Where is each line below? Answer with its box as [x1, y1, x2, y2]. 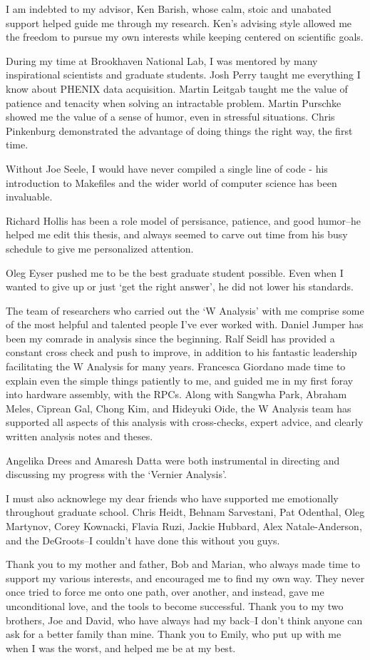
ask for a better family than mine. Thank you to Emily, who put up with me [6, 626, 341, 641]
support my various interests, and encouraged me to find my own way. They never [6, 570, 365, 585]
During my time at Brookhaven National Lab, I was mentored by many [6, 53, 318, 68]
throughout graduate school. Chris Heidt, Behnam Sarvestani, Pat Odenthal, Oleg [6, 504, 365, 519]
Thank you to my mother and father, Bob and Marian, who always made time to [6, 557, 360, 572]
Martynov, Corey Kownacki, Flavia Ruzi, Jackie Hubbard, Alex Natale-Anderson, [6, 519, 362, 533]
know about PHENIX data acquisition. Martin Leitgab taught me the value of [6, 81, 348, 96]
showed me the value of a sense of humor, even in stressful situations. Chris [6, 109, 335, 124]
